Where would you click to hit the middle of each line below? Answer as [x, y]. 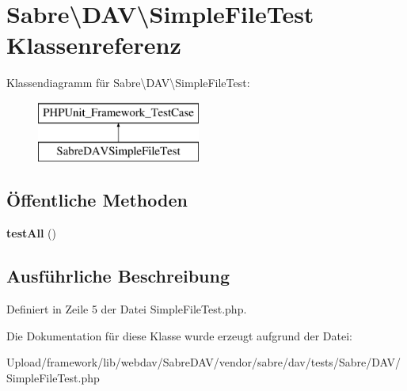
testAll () [31, 233]
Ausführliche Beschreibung [118, 276]
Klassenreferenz [94, 45]
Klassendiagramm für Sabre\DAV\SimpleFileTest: [128, 83]
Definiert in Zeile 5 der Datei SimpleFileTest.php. [127, 309]
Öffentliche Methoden [97, 200]
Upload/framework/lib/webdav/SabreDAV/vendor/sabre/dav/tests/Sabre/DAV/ [203, 362]
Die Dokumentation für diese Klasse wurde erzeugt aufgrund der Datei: [179, 335]
